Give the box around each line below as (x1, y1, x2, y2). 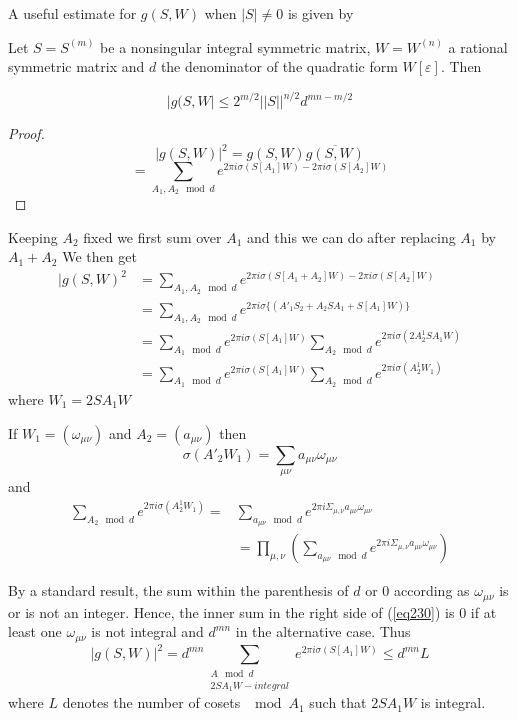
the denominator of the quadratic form (160, 56, 398, 77)
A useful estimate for (8, 3, 137, 23)
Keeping (8, 226, 58, 247)
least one (8, 621, 62, 642)
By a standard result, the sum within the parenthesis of (8, 580, 349, 601)
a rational (448, 36, 508, 57)
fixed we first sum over (83, 226, 222, 247)
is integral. (420, 692, 486, 713)
